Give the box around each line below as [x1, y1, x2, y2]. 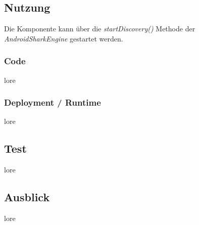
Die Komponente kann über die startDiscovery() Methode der [4, 23, 195, 34]
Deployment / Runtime [4, 96, 101, 109]
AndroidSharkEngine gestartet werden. [4, 33, 123, 43]
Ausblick [4, 189, 50, 205]
